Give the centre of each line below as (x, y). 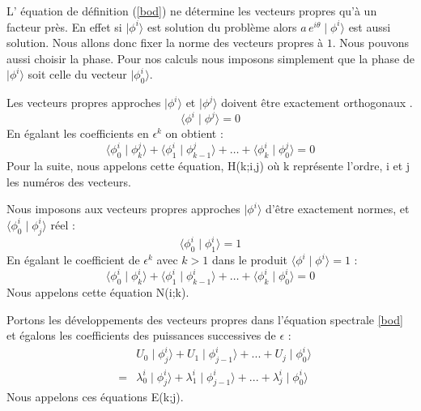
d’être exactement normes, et (338, 209)
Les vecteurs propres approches (84, 103)
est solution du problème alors (222, 26)
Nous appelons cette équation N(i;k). (98, 291)
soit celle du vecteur (77, 74)
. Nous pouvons (371, 43)
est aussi (370, 26)
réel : (63, 224)
